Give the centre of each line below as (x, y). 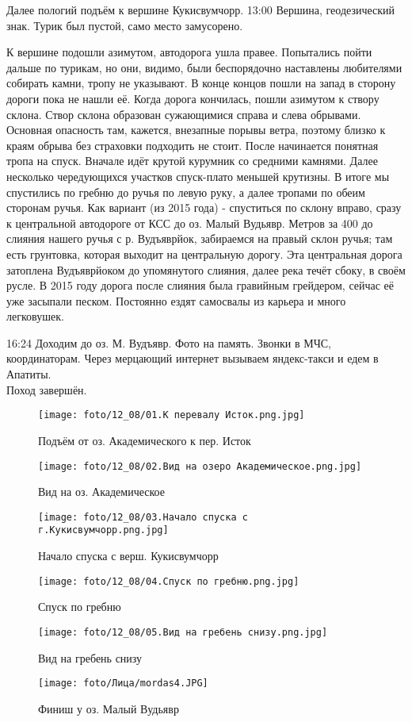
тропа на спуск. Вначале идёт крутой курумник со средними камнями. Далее (192, 161)
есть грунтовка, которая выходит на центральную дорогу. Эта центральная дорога (204, 253)
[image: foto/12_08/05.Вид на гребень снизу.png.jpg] (183, 632)
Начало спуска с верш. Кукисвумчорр (128, 556)
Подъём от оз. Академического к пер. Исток (145, 440)
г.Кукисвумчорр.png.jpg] (103, 530)
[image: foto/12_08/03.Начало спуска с (143, 517)
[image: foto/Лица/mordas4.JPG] (123, 684)
